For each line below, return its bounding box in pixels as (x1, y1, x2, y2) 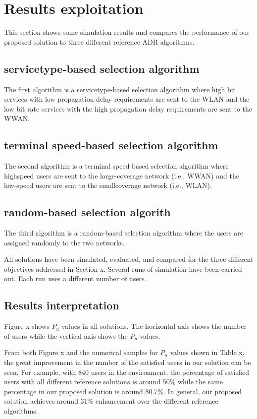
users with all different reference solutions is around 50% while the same (4, 376, 223, 387)
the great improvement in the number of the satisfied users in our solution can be (4, 357, 251, 367)
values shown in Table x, (170, 347, 245, 358)
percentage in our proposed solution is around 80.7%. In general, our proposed (4, 386, 242, 396)
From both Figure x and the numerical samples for (4, 347, 158, 358)
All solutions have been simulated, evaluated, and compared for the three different (4, 254, 254, 264)
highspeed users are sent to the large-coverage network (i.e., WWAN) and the (4, 170, 239, 180)
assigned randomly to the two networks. (4, 237, 125, 247)
